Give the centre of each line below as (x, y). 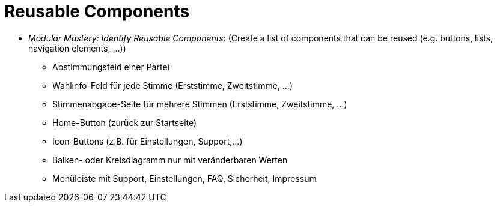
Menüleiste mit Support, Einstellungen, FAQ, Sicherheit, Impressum (184, 178)
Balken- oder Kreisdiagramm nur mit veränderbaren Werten (170, 160)
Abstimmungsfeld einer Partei (111, 67)
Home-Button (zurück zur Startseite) (125, 122)
